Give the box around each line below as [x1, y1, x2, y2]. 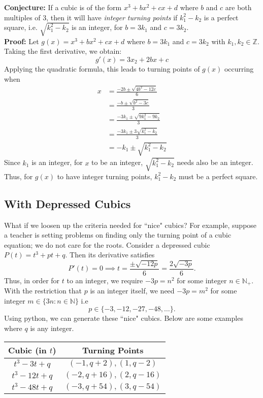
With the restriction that [4, 285, 82, 296]
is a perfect [204, 12, 239, 22]
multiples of [4, 12, 41, 22]
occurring [224, 63, 254, 74]
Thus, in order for [4, 275, 60, 285]
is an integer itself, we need [90, 285, 175, 296]
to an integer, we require [67, 275, 143, 285]
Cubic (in [8, 344, 47, 356]
